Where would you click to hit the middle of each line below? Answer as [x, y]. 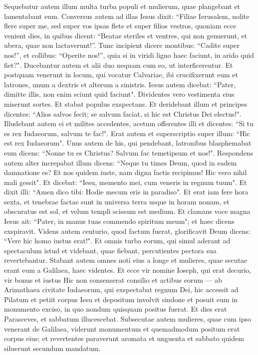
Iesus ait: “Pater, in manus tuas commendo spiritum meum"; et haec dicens [119, 221]
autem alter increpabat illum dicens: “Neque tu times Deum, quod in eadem [121, 162]
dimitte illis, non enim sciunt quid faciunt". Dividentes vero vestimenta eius [119, 94]
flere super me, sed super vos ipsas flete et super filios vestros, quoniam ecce [120, 26]
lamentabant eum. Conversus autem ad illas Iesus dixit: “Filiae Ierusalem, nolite [127, 16]
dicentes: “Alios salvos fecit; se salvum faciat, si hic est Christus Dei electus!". [123, 113]
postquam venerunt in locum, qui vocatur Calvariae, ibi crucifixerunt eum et [121, 75]
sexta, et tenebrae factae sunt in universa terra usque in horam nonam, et [117, 201]
